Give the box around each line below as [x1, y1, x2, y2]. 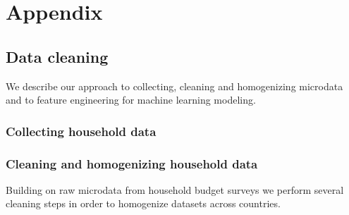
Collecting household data [6, 122, 157, 140]
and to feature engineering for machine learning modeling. [6, 92, 256, 107]
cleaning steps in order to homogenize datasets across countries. [6, 196, 281, 211]
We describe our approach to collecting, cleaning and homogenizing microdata [6, 78, 343, 93]
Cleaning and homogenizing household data [6, 154, 258, 172]
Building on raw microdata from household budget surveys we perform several [6, 182, 344, 197]
